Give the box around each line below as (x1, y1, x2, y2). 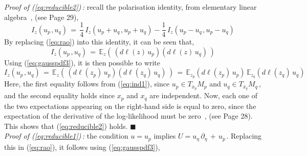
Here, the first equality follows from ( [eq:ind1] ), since (4, 78, 170, 89)
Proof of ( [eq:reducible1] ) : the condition (4, 130, 128, 141)
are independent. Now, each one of (149, 90, 258, 101)
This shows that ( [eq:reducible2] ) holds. (4, 120, 128, 131)
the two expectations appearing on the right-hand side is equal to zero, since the (4, 100, 256, 111)
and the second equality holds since (4, 90, 115, 101)
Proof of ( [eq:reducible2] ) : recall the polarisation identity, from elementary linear (4, 2, 257, 12)
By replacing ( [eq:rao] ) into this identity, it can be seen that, (4, 36, 194, 47)
